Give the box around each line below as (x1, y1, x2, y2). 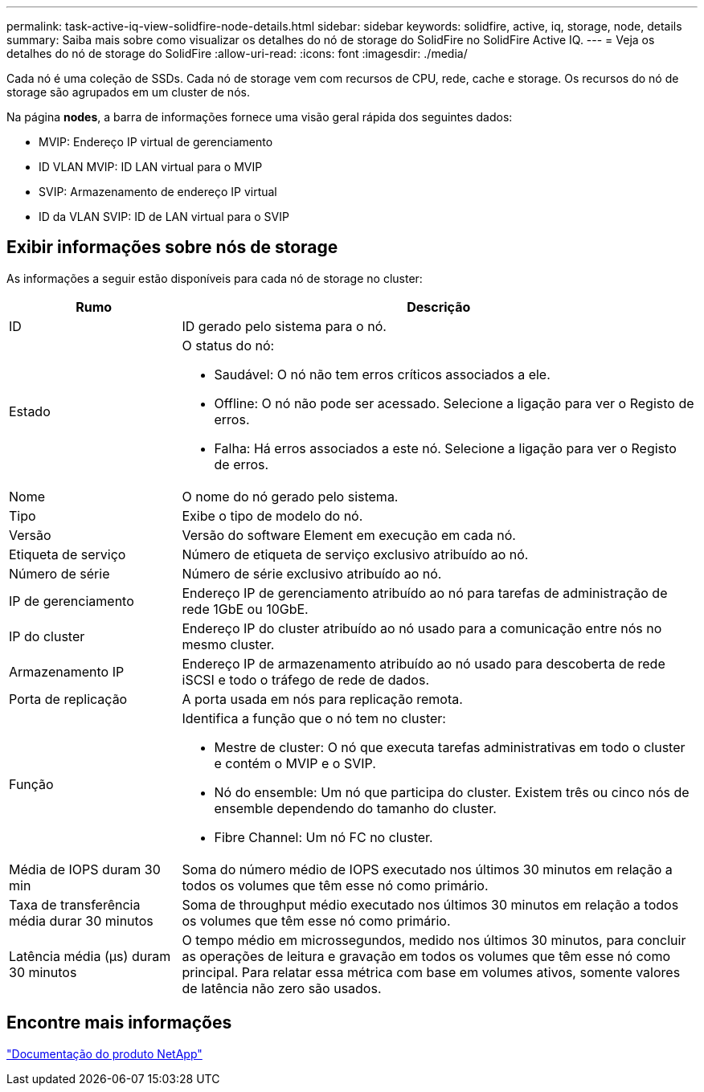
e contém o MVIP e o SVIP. (214, 755, 376, 771)
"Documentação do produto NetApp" (6, 1046, 203, 1061)
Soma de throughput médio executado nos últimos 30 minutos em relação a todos (182, 896, 679, 913)
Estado (9, 403, 51, 419)
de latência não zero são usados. (182, 980, 382, 996)
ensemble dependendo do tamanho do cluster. (214, 800, 497, 816)
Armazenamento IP (9, 663, 125, 680)
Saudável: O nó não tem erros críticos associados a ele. (214, 366, 551, 382)
